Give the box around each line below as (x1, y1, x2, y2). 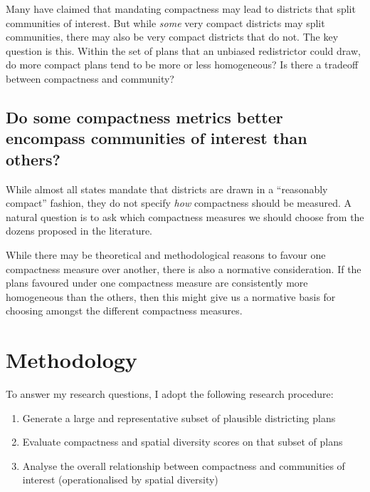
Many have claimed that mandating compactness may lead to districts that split (6, 1, 356, 16)
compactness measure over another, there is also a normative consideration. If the (6, 261, 361, 276)
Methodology (6, 345, 137, 374)
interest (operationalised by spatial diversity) (22, 472, 218, 487)
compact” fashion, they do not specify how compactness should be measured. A (6, 195, 352, 210)
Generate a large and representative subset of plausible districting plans (22, 410, 336, 425)
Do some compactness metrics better (6, 106, 283, 128)
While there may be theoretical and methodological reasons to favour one (6, 247, 326, 262)
